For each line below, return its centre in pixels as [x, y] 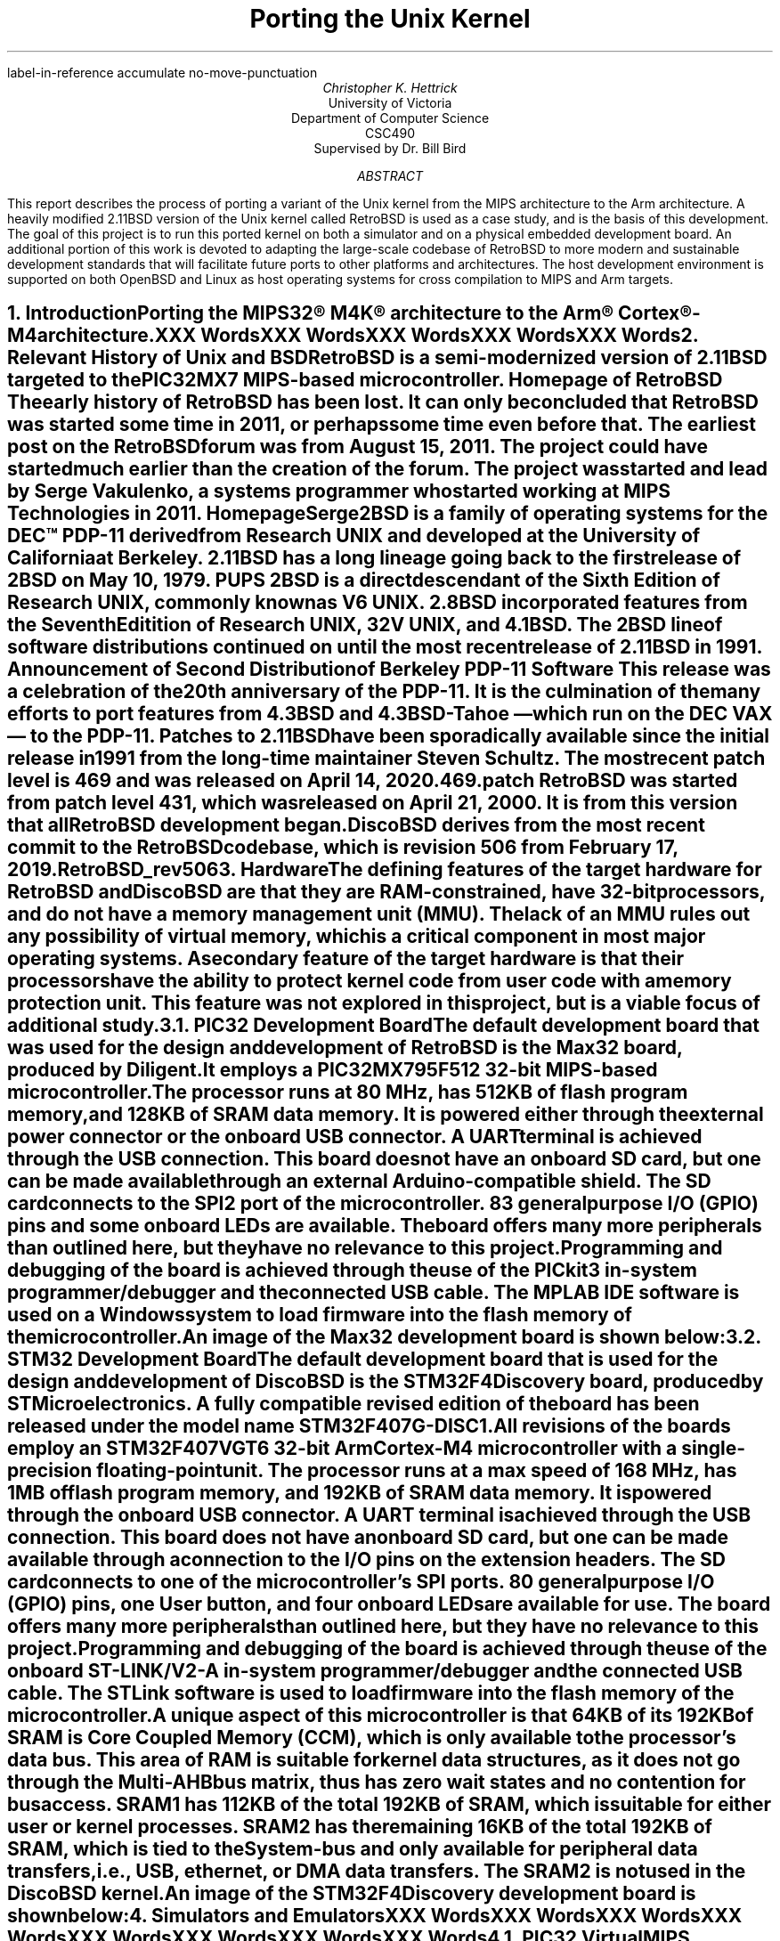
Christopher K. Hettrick [390, 87]
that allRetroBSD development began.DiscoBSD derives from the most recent [356, 825]
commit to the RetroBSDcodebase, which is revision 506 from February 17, [343, 848]
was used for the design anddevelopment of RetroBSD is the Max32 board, [345, 1048]
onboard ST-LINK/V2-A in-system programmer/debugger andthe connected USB [375, 1671]
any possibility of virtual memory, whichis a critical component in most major [357, 937]
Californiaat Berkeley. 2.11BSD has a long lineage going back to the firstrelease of [374, 558]
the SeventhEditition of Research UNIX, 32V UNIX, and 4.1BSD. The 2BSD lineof [365, 625]
